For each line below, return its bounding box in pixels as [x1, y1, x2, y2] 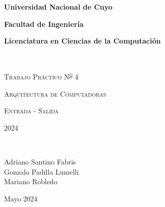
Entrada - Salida [4, 105, 59, 116]
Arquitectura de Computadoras [4, 88, 106, 99]
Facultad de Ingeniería [4, 18, 84, 29]
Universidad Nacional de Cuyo [4, 2, 113, 12]
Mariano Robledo [4, 176, 58, 187]
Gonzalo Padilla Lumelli [4, 166, 79, 177]
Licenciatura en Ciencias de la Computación [4, 35, 161, 46]
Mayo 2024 [4, 193, 38, 203]
